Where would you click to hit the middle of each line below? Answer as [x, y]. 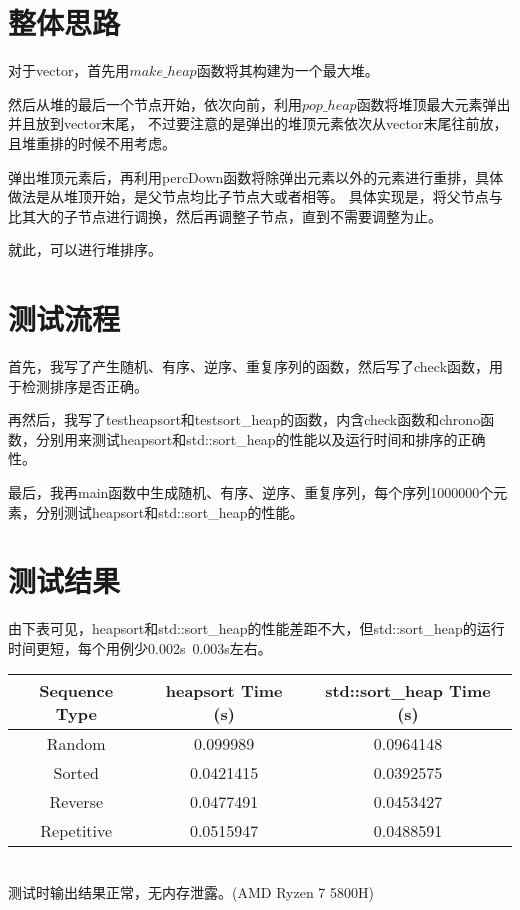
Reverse [76, 802]
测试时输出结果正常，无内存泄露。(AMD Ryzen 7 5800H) [191, 892]
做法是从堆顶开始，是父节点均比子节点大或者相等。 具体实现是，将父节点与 [255, 196]
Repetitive [76, 831]
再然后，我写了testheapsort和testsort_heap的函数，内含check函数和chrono [244, 419]
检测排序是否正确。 [84, 385]
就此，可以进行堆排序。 [85, 249]
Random [76, 744]
